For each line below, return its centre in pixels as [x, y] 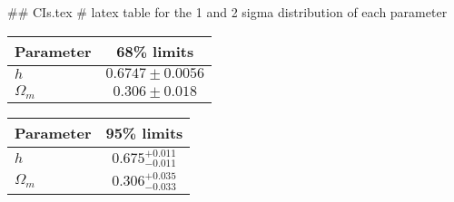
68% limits [155, 51]
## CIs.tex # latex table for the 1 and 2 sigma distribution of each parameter [227, 12]
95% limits [144, 132]
